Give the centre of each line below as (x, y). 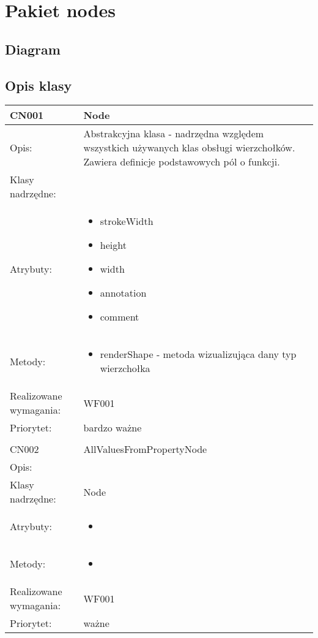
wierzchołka (125, 368)
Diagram (33, 49)
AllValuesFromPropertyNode (145, 449)
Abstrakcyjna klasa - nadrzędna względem (174, 134)
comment (120, 317)
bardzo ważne (113, 428)
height (113, 245)
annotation (123, 293)
